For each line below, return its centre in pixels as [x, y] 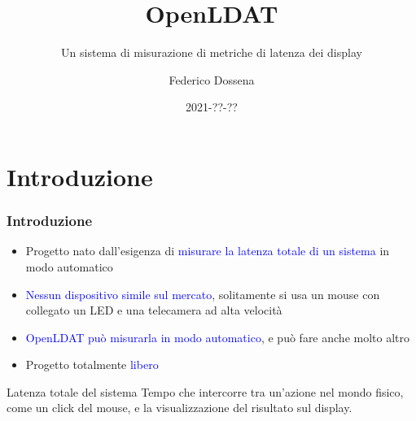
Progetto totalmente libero [92, 365]
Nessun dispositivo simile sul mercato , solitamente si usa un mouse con [203, 294]
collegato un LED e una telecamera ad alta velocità [154, 310]
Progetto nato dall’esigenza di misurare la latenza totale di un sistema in [208, 251]
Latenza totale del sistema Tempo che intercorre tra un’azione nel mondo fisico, [205, 391]
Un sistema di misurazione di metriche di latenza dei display [212, 52]
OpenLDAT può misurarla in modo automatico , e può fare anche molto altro [218, 337]
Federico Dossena [212, 79]
